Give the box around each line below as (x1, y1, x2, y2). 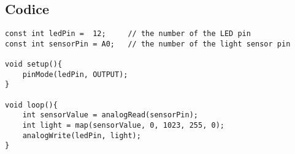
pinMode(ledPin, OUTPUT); (22, 70, 128, 79)
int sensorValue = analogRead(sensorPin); (22, 111, 198, 120)
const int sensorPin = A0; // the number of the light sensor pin (5, 39, 291, 48)
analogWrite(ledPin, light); (22, 131, 141, 140)
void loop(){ (5, 100, 58, 109)
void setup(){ (5, 60, 63, 69)
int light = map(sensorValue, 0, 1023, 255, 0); (22, 121, 224, 130)
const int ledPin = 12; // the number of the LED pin (5, 29, 251, 38)
